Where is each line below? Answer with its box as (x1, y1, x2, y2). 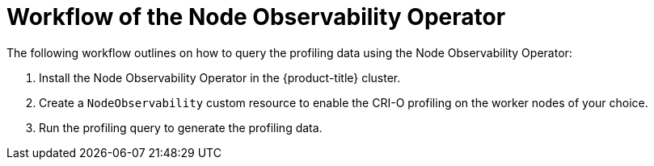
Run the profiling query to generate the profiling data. (39, 120, 323, 135)
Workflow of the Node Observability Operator (6, 3, 506, 31)
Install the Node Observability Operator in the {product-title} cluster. (39, 70, 401, 85)
